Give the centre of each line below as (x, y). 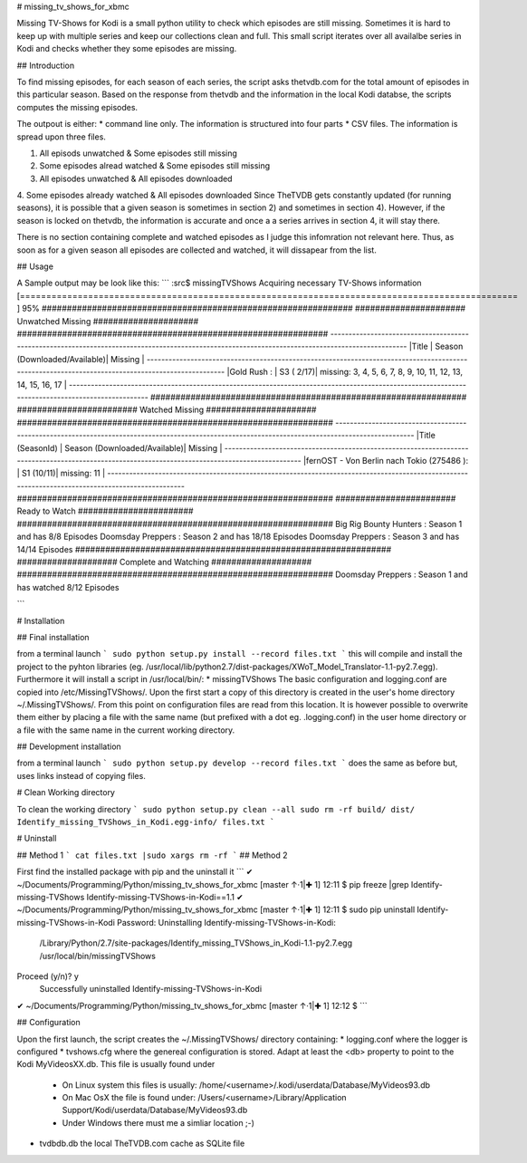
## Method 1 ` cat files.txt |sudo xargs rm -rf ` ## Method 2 (153, 855)
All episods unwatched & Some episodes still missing (138, 153)
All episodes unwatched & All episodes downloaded (136, 178)
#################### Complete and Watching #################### (164, 562)
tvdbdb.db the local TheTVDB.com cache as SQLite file (142, 1144)
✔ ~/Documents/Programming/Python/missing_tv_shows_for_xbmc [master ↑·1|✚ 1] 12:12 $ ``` (192, 1005)
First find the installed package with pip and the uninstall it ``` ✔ (135, 872)
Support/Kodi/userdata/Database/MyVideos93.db (155, 1110)
